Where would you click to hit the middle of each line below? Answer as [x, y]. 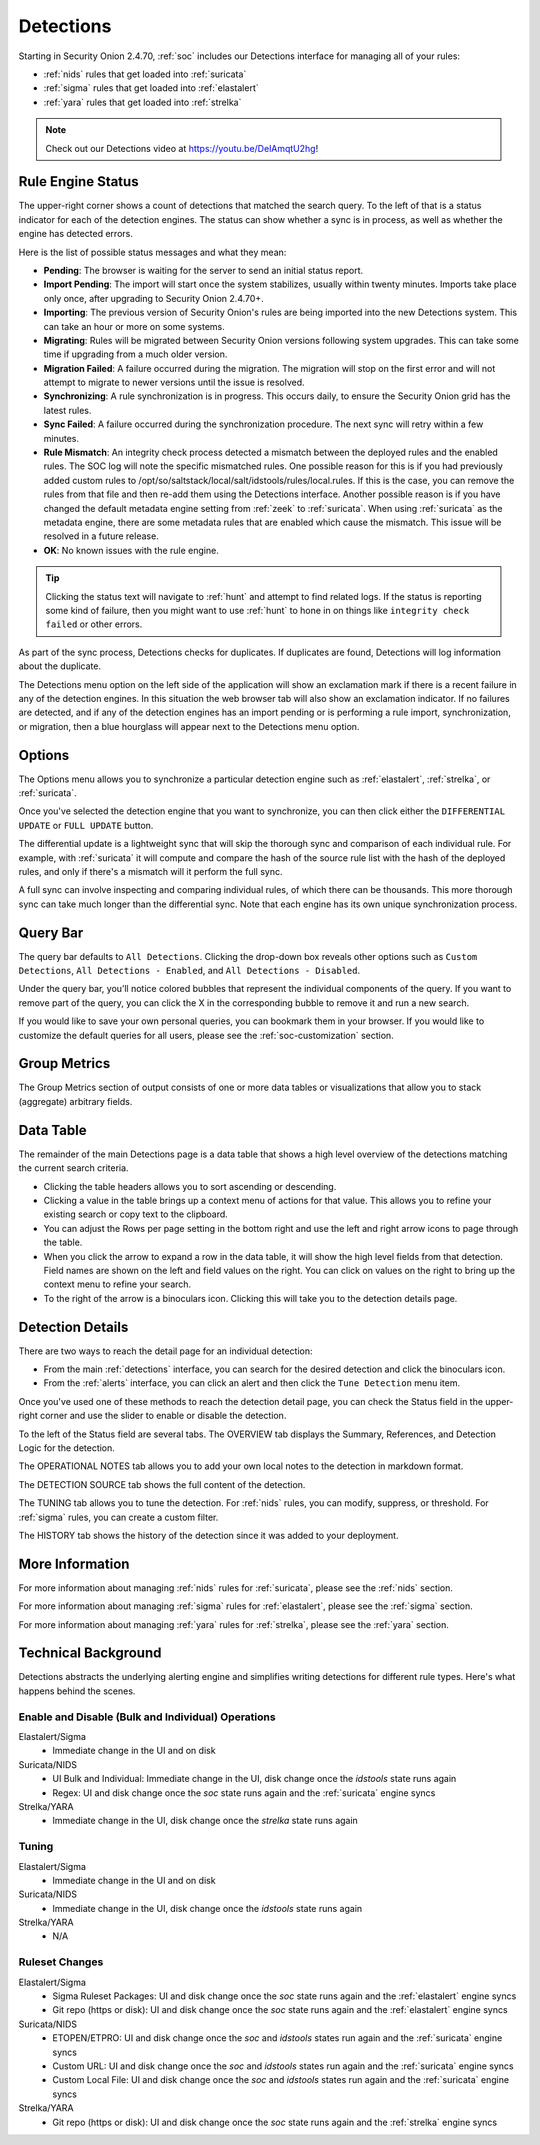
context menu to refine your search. [117, 1284]
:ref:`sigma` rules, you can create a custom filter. [118, 1517]
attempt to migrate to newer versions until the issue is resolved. [174, 382]
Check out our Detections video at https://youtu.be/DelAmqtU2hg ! [182, 148]
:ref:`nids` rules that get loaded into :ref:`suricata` [145, 74]
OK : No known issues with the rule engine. [131, 550]
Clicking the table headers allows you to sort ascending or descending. [190, 1186]
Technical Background [90, 1653]
